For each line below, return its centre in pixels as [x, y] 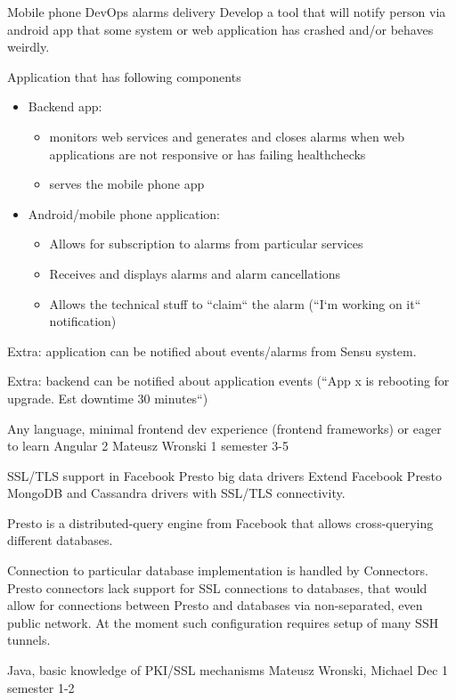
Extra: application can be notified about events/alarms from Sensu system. [212, 350]
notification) [83, 321]
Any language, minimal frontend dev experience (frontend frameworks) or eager [224, 428]
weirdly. [28, 47]
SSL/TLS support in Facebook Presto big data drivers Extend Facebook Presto [225, 475]
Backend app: [65, 106]
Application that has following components [124, 76]
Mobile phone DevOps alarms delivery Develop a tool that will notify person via [227, 12]
